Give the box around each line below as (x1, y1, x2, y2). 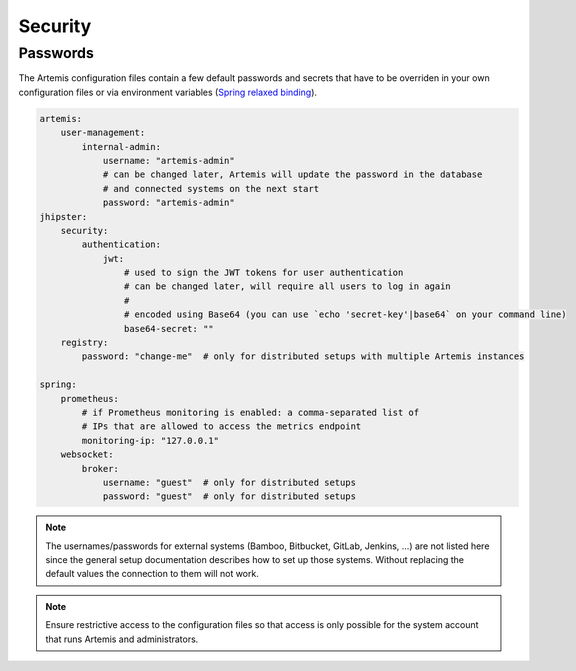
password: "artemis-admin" (102, 197, 235, 209)
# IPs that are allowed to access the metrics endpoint (81, 421, 362, 432)
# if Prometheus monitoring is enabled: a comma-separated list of (81, 406, 420, 418)
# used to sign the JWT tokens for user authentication (123, 267, 404, 279)
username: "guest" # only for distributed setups (102, 476, 357, 488)
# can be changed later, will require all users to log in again (123, 281, 452, 292)
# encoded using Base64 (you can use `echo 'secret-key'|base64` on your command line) (123, 309, 567, 320)
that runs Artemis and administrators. (45, 633, 199, 645)
